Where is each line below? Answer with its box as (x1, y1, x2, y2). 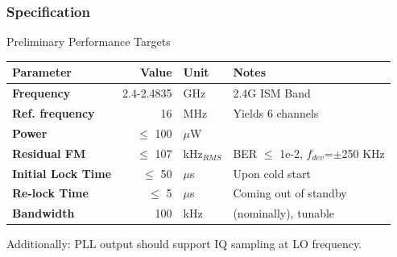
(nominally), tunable (233, 205, 335, 222)
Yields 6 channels (233, 105, 319, 121)
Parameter (12, 64, 72, 81)
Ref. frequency (12, 105, 95, 121)
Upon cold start (233, 164, 311, 181)
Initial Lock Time (12, 164, 112, 181)
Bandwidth (12, 205, 75, 222)
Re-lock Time (12, 184, 89, 201)
